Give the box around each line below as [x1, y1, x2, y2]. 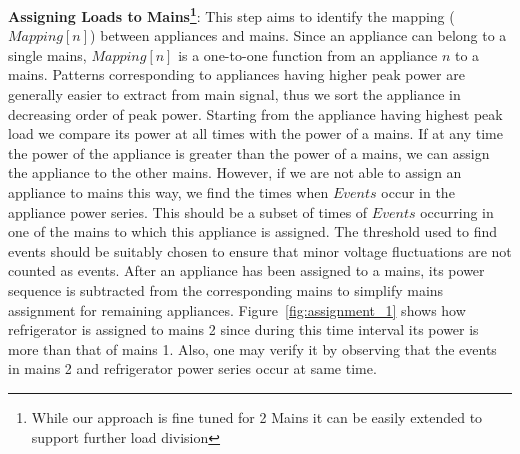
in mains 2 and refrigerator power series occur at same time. [8, 358, 377, 379]
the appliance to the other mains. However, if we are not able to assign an [8, 162, 462, 183]
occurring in [420, 201, 494, 222]
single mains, [8, 44, 87, 65]
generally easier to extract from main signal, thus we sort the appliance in [8, 84, 461, 105]
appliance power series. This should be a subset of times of [8, 201, 368, 222]
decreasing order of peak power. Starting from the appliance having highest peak [8, 103, 503, 124]
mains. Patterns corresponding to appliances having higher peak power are [8, 64, 465, 85]
